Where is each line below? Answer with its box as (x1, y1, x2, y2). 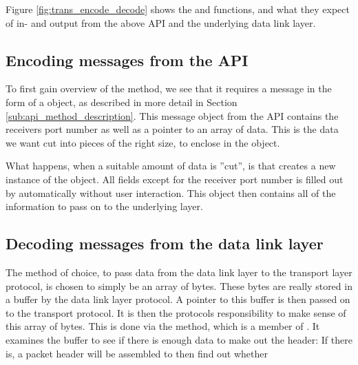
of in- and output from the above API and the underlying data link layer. (6, 15, 316, 30)
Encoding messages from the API (6, 49, 249, 70)
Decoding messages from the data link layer (6, 233, 324, 254)
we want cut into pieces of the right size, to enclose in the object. (6, 135, 280, 149)
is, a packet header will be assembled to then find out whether (6, 346, 268, 360)
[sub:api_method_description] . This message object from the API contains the (6, 108, 339, 123)
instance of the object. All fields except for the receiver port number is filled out (6, 171, 344, 186)
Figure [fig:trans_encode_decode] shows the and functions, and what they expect (6, 2, 350, 16)
